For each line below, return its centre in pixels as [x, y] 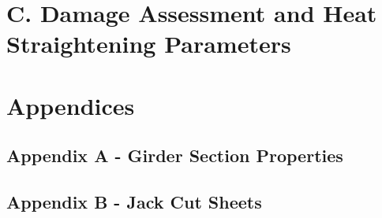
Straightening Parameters [149, 44]
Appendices [71, 105]
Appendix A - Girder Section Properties [175, 155]
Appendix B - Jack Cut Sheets [134, 202]
